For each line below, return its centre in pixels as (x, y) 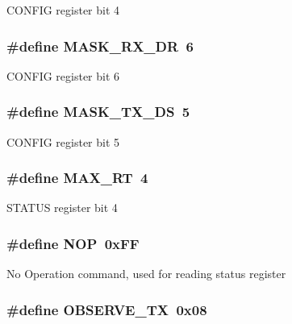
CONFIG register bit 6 (63, 75)
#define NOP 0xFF (73, 243)
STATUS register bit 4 (62, 208)
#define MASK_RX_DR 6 (100, 46)
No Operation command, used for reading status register (146, 274)
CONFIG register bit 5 (63, 141)
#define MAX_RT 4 (77, 178)
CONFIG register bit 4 (63, 10)
